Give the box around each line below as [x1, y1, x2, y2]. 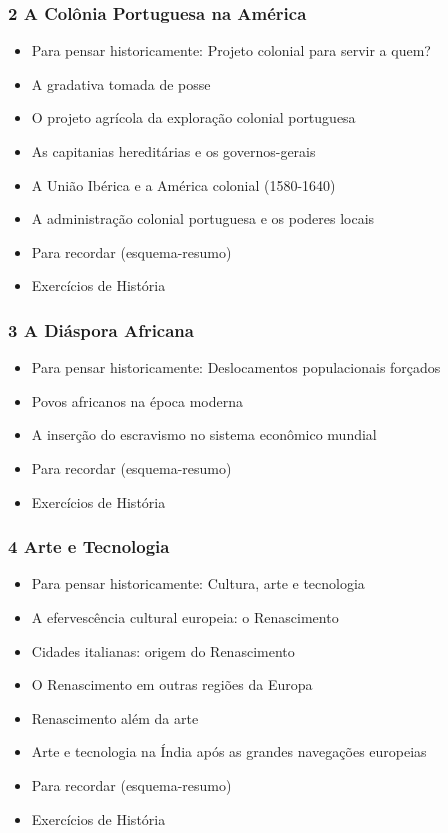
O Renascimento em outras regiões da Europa [31, 674, 313, 695]
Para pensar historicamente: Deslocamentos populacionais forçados [31, 357, 441, 378]
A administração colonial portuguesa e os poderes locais [31, 208, 375, 229]
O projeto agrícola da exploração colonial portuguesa [31, 107, 356, 128]
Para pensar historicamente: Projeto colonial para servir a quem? [31, 40, 431, 61]
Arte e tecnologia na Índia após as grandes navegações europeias [31, 741, 427, 762]
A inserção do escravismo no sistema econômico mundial [31, 424, 377, 445]
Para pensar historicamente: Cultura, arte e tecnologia [31, 573, 365, 594]
